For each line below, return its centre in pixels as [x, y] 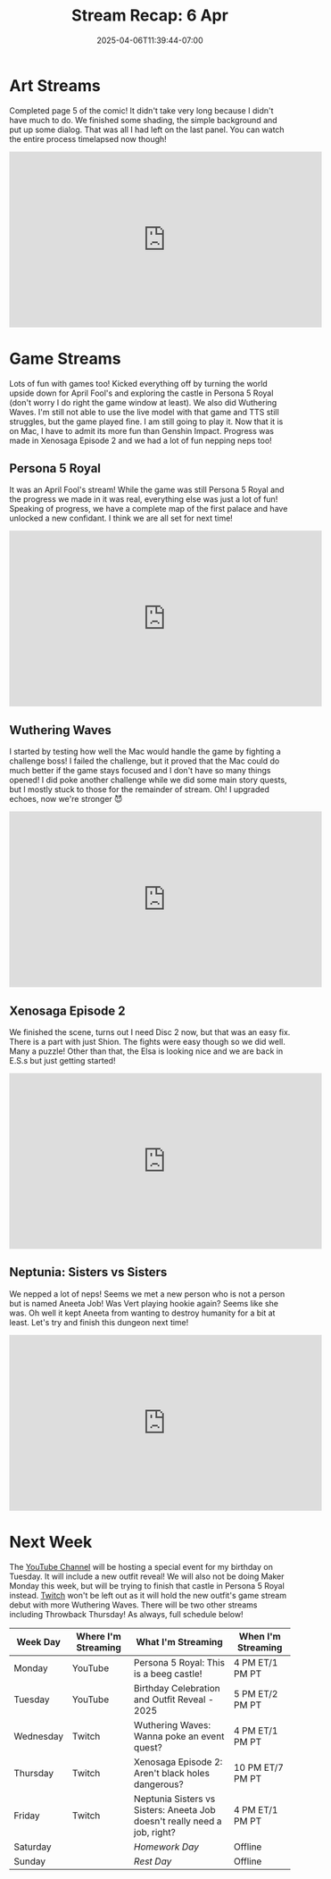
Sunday [30, 1861]
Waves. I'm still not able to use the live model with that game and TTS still [144, 412]
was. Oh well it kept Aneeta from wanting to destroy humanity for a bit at [142, 1313]
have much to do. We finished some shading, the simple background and [144, 120]
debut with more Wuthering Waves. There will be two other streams [133, 1605]
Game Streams [65, 359]
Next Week [51, 1542]
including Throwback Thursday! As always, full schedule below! [126, 1614]
